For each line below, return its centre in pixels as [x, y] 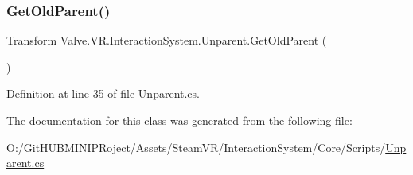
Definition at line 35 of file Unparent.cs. [103, 93]
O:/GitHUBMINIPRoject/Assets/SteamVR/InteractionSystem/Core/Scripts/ [196, 147]
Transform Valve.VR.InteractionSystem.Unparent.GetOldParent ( [167, 40]
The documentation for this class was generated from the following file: [179, 120]
